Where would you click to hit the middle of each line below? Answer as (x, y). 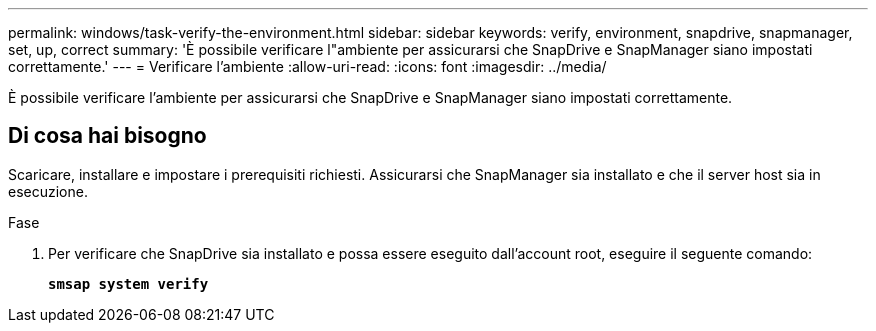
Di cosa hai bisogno (107, 136)
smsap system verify (128, 283)
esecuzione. (48, 191)
